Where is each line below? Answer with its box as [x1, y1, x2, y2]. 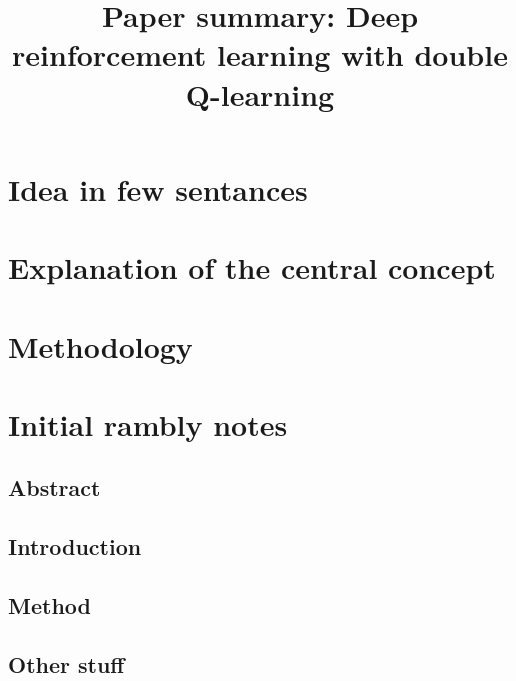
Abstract [8, 472, 101, 503]
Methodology [8, 325, 193, 366]
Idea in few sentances [8, 168, 308, 209]
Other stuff [8, 648, 125, 679]
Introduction [8, 531, 142, 562]
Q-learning [185, 73, 335, 114]
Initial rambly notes [8, 403, 288, 444]
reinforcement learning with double [12, 34, 508, 75]
